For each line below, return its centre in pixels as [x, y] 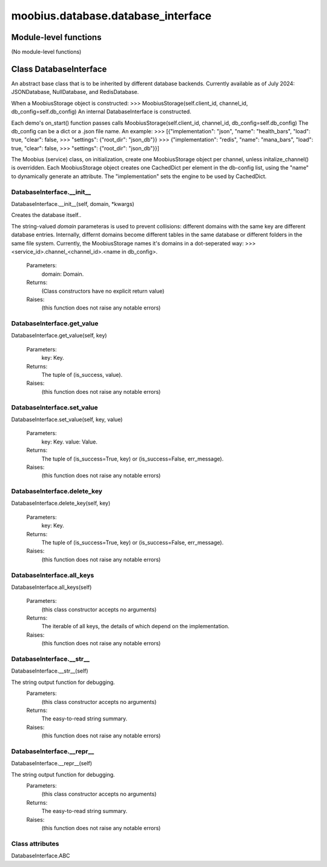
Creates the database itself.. [46, 215]
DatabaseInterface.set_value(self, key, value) [67, 419]
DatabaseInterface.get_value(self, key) [59, 336]
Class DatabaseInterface [59, 69]
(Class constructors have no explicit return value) [103, 291]
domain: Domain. [63, 274]
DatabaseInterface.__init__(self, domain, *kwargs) [73, 204]
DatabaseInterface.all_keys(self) [51, 587]
